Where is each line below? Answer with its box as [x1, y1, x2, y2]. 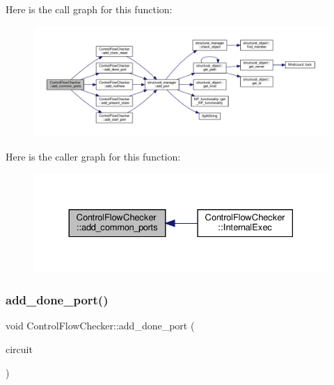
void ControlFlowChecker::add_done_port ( [6, 318, 195, 333]
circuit [6, 341, 33, 356]
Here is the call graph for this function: [6, 2, 173, 16]
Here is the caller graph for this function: [6, 149, 181, 164]
